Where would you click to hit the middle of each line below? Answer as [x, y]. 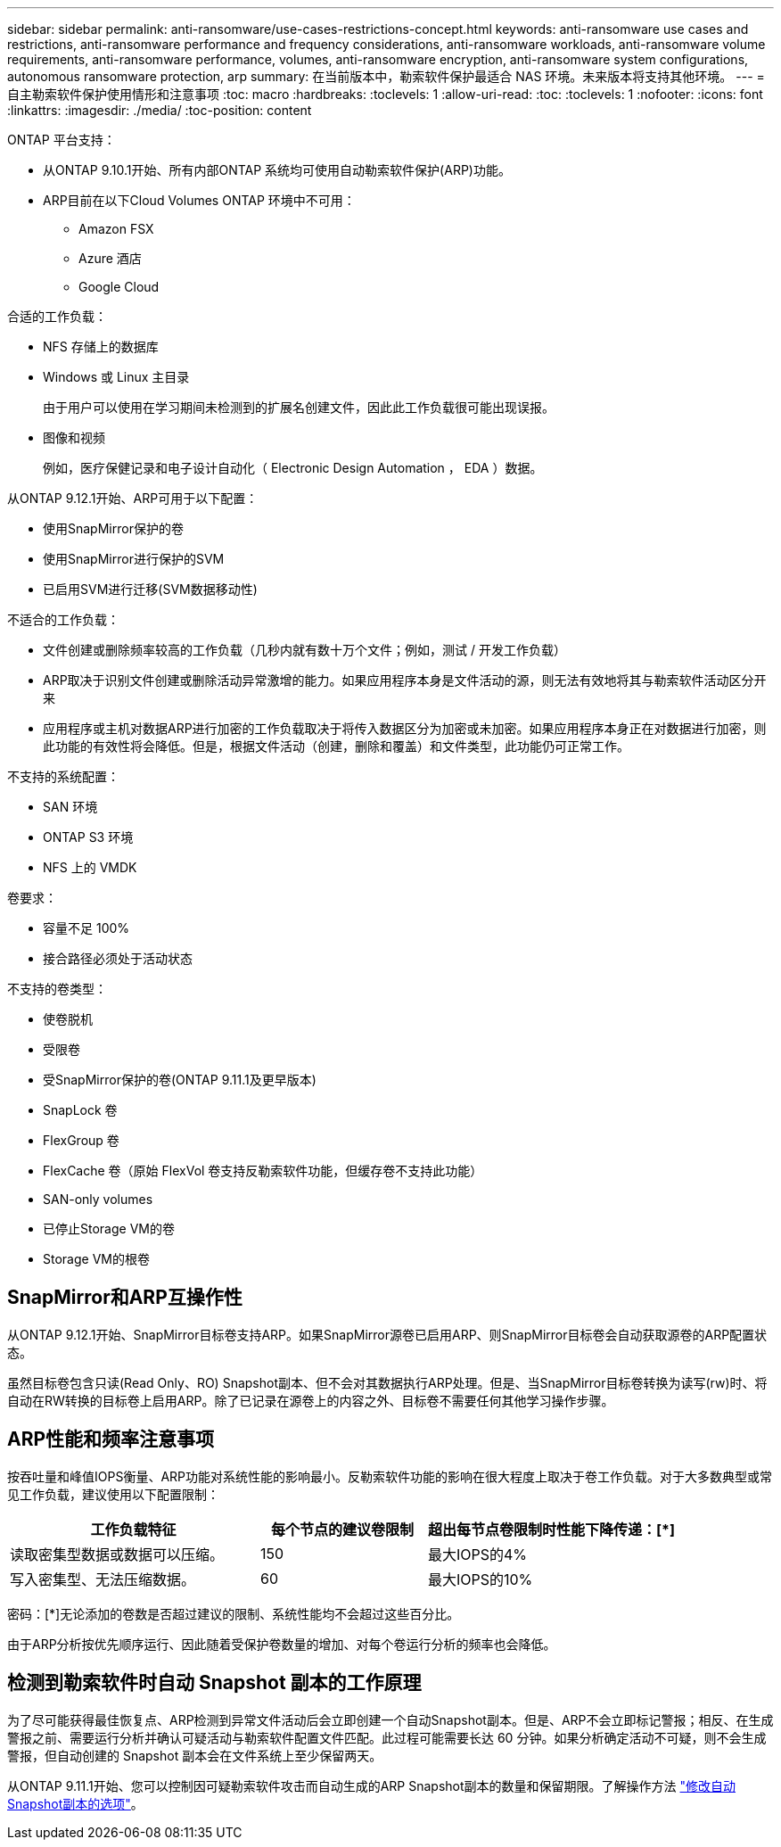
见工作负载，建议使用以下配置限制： [113, 1494]
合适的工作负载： [57, 316]
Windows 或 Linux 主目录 [116, 377]
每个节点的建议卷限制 [342, 1529]
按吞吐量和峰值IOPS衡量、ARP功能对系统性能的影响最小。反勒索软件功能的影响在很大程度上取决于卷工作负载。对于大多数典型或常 [390, 1476]
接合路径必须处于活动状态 [118, 958]
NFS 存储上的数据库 [101, 346]
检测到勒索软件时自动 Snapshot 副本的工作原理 [214, 1683]
